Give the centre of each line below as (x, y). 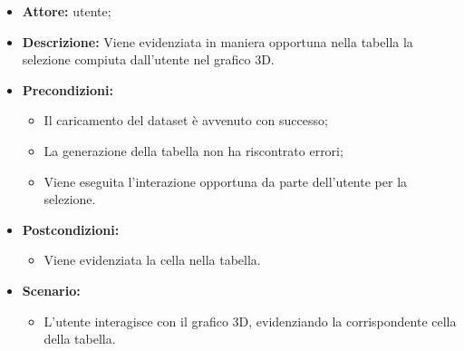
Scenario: (51, 290)
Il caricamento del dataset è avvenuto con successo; (186, 120)
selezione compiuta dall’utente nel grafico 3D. (148, 59)
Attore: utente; (67, 11)
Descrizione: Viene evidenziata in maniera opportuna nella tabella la (217, 41)
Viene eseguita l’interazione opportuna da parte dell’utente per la (226, 181)
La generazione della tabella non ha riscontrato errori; (193, 150)
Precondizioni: (68, 89)
